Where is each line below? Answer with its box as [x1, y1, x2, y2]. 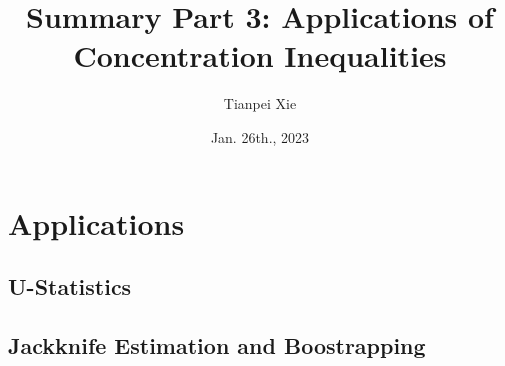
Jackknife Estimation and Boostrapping [8, 329, 426, 360]
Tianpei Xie [223, 93, 297, 114]
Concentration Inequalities [73, 35, 447, 76]
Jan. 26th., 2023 [210, 126, 310, 147]
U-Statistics [8, 271, 132, 302]
